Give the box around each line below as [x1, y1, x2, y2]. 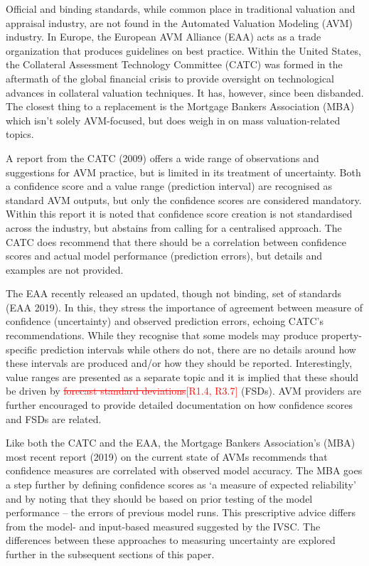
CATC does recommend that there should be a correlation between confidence [6, 234, 346, 249]
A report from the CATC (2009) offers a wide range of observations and [6, 150, 319, 165]
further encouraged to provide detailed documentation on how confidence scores [6, 397, 353, 412]
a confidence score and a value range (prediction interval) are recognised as [6, 178, 332, 193]
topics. [6, 127, 34, 141]
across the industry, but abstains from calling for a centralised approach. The [6, 220, 342, 235]
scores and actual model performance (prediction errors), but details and [6, 248, 323, 263]
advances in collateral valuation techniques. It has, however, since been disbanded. [6, 85, 364, 100]
